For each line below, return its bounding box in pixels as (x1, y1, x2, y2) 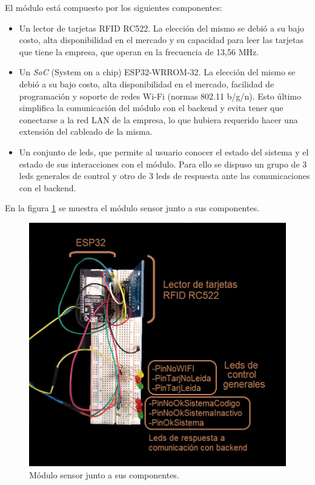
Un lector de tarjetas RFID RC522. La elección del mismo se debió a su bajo (19, 21, 305, 34)
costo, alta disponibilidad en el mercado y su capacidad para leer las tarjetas (19, 33, 303, 46)
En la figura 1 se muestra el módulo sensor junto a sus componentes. (5, 202, 260, 214)
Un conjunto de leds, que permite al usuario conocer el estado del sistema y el (19, 145, 309, 158)
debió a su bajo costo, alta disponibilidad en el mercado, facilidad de (19, 77, 274, 90)
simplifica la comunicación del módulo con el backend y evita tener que (19, 101, 283, 114)
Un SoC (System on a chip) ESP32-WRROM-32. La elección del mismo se (19, 66, 296, 78)
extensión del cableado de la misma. (19, 125, 153, 138)
